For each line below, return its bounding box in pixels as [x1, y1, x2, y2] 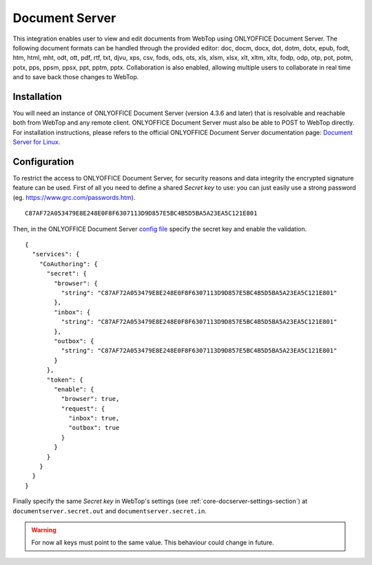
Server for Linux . [12, 138, 61, 146]
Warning [31, 526, 56, 534]
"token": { [46, 376, 83, 384]
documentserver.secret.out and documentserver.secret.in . [12, 506, 207, 515]
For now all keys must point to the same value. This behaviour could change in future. [31, 538, 275, 547]
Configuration [12, 156, 74, 167]
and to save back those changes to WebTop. [12, 73, 139, 81]
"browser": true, [61, 395, 120, 403]
